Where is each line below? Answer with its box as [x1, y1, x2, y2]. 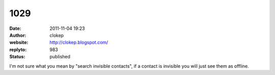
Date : [9, 25, 21, 31]
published [49, 54, 71, 60]
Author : [9, 32, 26, 38]
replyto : [9, 46, 27, 53]
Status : [9, 54, 25, 60]
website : [9, 40, 29, 46]
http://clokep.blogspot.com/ [49, 40, 108, 46]
